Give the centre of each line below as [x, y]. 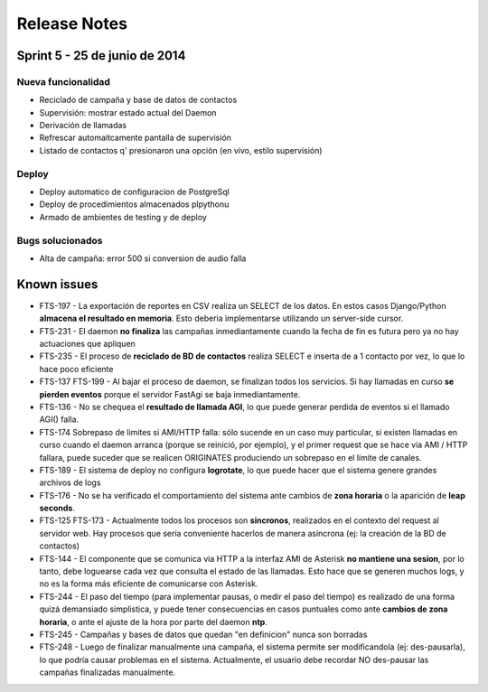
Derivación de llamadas [83, 126]
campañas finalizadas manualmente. [108, 672]
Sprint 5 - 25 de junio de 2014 [101, 56]
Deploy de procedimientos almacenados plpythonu [134, 204]
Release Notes [72, 23]
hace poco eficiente [76, 369]
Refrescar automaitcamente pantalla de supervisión [136, 138]
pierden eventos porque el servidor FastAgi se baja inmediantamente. [170, 394]
